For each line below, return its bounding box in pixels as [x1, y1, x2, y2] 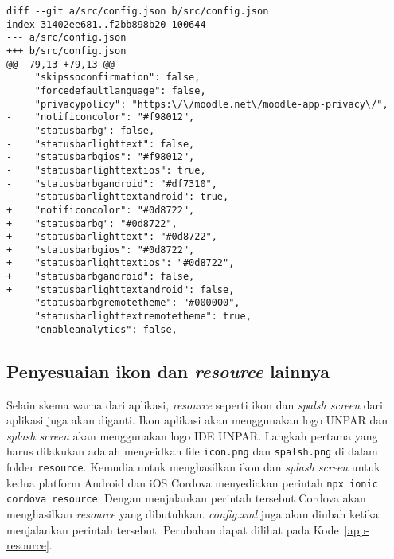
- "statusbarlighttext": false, [6, 138, 195, 150]
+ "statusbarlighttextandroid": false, [6, 283, 235, 295]
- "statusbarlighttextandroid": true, [6, 191, 229, 203]
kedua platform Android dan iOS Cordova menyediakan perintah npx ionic [6, 474, 378, 491]
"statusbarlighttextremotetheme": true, [34, 311, 252, 322]
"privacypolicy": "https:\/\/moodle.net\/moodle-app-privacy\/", [34, 98, 388, 110]
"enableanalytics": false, [34, 323, 177, 335]
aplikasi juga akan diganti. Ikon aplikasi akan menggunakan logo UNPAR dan [6, 412, 388, 428]
